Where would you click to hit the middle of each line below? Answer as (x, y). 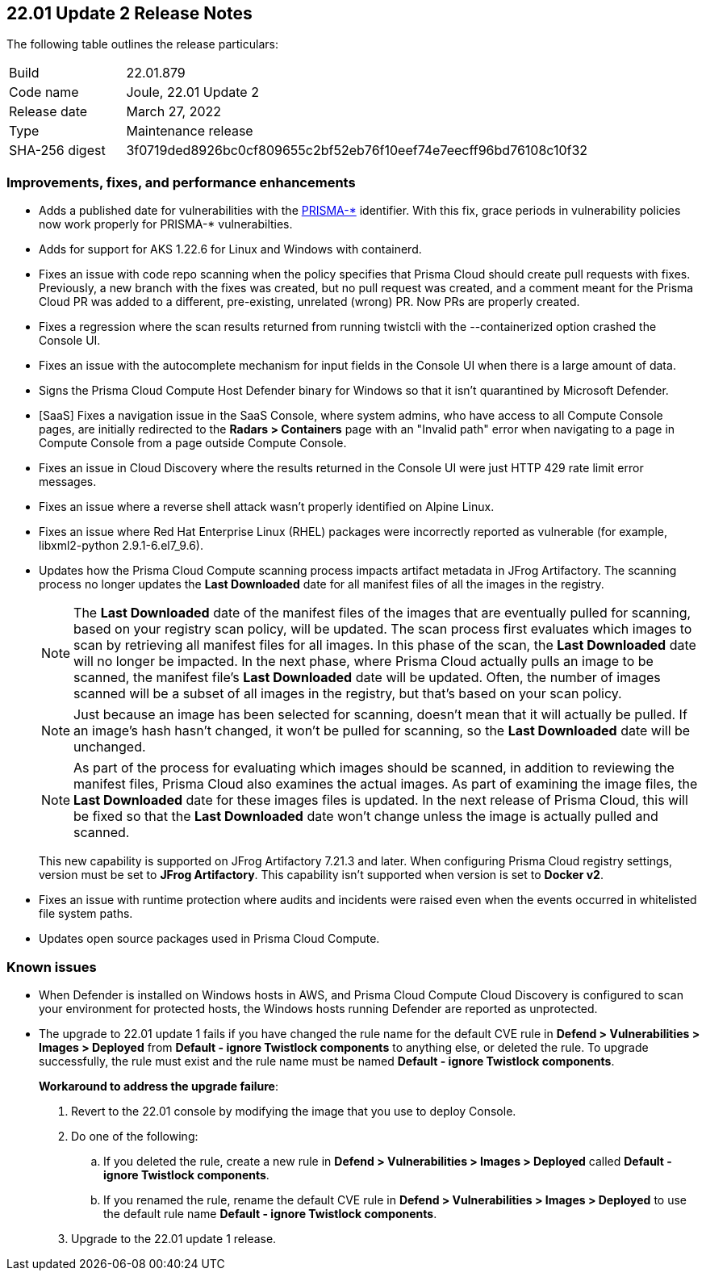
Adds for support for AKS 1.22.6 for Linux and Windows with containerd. (230, 249)
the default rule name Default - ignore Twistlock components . (270, 1213)
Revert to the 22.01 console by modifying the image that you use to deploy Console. (294, 1111)
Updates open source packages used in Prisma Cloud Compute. (209, 939)
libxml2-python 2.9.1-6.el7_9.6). (121, 546)
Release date (48, 112)
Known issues (52, 967)
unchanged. (110, 747)
